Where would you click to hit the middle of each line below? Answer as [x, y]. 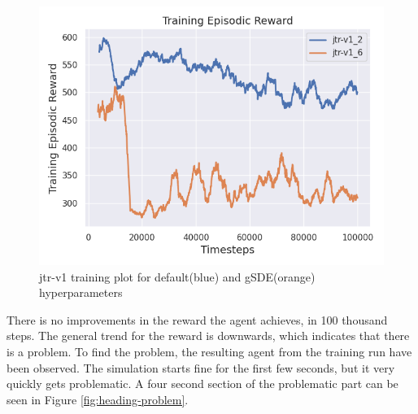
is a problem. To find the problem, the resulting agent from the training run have [209, 351]
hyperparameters [81, 292]
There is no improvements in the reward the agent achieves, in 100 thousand [197, 319]
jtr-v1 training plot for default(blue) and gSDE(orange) [177, 276]
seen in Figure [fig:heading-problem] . [98, 399]
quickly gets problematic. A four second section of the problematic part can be [202, 383]
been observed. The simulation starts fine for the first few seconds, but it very [201, 367]
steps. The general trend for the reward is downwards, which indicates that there [208, 336]
